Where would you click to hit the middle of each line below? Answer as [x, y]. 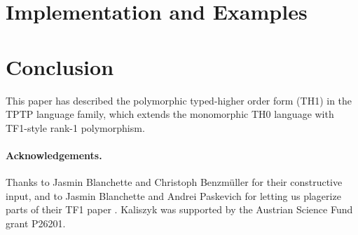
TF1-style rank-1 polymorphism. [75, 127]
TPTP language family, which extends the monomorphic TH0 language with [170, 114]
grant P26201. [36, 223]
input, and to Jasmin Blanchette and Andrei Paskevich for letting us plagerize [173, 195]
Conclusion [60, 66]
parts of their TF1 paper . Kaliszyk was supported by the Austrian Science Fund [179, 209]
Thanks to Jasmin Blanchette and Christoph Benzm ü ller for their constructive [174, 182]
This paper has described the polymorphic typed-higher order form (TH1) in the [179, 100]
